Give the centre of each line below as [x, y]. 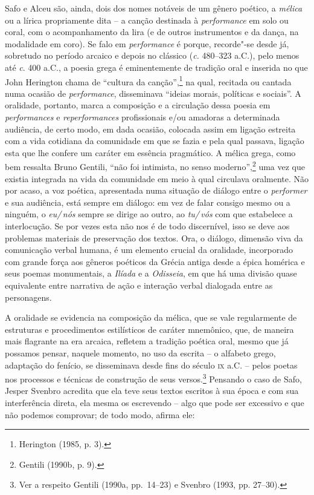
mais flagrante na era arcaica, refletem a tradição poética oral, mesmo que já [147, 341]
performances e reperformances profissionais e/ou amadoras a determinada [143, 117]
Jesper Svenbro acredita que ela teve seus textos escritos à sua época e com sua [152, 391]
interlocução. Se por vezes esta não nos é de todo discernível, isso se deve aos [147, 226]
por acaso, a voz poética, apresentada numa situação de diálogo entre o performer [156, 190]
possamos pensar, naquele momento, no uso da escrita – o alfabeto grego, [140, 352]
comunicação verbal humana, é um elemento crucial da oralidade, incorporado [149, 250]
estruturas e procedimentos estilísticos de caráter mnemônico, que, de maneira [149, 329]
